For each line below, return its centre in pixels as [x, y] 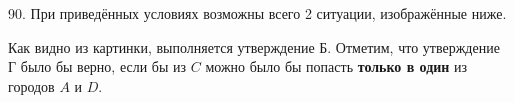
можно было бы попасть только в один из [336, 66]
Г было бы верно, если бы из [97, 66]
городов [31, 85]
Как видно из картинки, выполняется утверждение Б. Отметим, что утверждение [254, 46]
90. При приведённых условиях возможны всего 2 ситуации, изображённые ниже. [257, 13]
